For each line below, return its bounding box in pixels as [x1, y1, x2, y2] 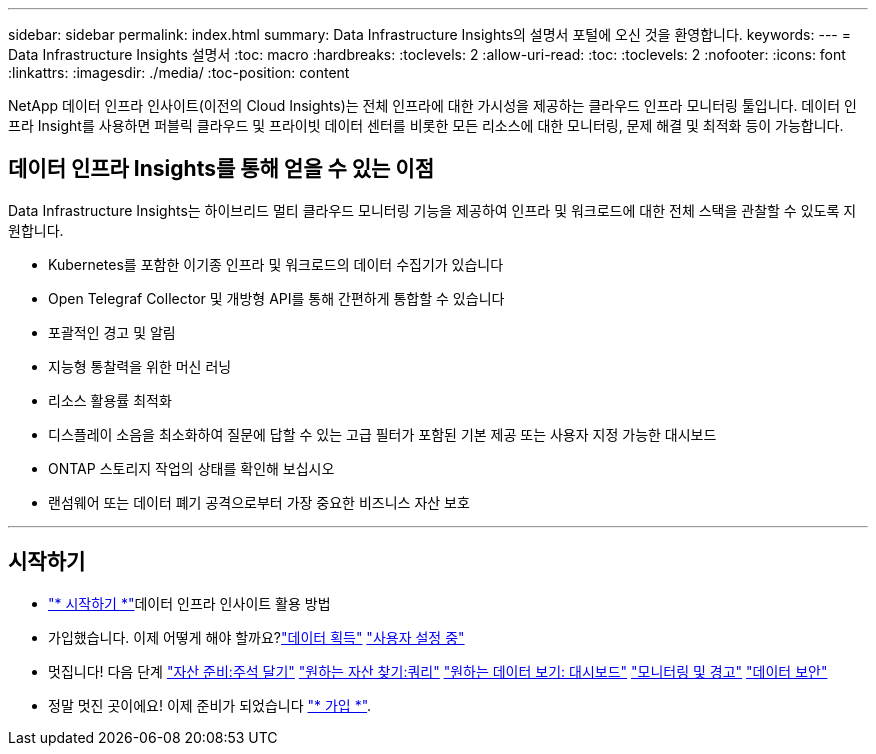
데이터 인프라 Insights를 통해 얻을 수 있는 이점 [8, 156, 434, 182]
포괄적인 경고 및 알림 [48, 323, 176, 341]
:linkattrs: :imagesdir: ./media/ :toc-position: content [8, 64, 350, 81]
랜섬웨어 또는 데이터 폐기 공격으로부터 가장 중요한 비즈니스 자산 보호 [48, 493, 470, 511]
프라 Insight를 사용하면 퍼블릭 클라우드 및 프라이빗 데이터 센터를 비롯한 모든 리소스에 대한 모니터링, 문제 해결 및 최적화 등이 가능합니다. [8, 117, 844, 134]
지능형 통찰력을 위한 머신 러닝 [48, 357, 232, 375]
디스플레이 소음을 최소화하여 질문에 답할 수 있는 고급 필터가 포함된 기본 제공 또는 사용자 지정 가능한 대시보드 [48, 425, 717, 443]
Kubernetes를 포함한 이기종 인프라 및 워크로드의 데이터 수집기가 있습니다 [48, 255, 504, 273]
